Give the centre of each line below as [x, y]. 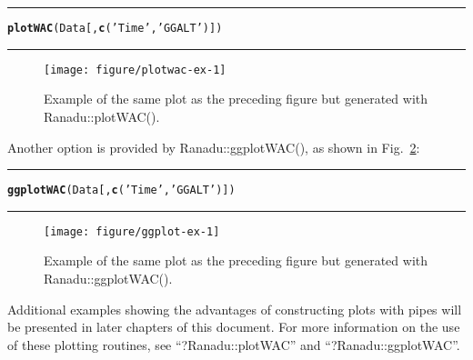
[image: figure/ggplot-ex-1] [132, 231]
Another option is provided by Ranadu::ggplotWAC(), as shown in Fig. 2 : [214, 147]
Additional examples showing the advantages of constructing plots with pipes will [235, 309]
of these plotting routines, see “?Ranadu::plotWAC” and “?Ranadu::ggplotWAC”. [234, 344]
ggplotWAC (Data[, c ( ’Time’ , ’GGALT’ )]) [121, 190]
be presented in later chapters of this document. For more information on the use [234, 327]
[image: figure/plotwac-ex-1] [135, 70]
